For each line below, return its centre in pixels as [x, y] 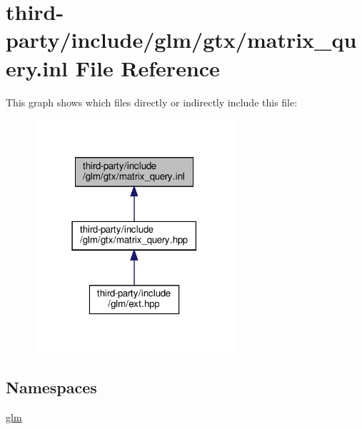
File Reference [147, 67]
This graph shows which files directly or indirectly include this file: [152, 102]
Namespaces [51, 387]
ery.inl [37, 67]
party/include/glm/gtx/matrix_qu [181, 40]
